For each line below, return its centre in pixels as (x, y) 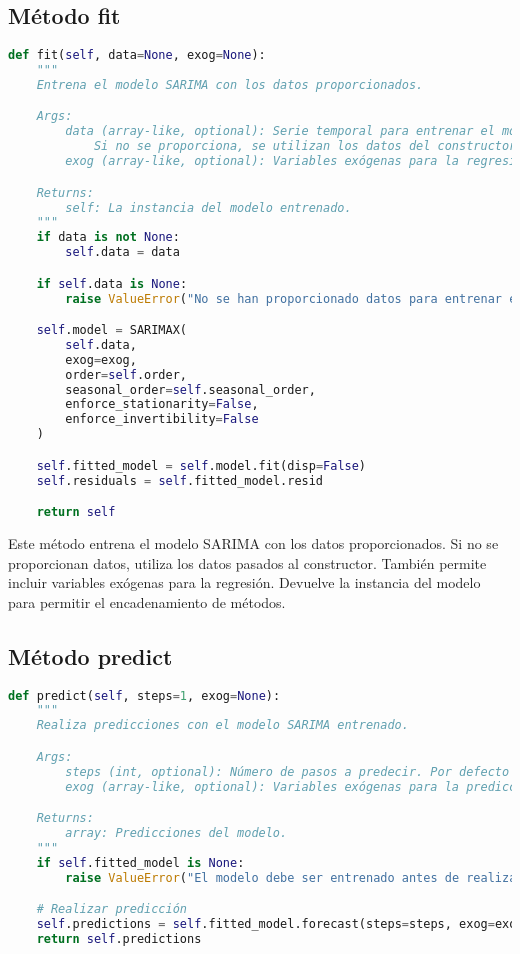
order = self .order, (126, 374)
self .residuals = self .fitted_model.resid (180, 480)
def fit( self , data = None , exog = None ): (137, 55)
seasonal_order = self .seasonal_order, (190, 389)
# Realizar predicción (111, 909)
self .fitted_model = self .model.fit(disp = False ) (201, 465)
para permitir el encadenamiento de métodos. (147, 601)
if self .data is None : (112, 283)
